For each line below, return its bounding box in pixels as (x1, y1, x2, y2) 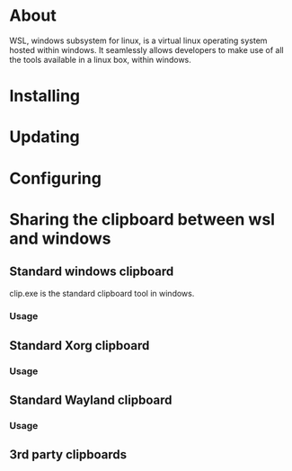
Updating (9, 127, 81, 147)
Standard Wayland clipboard (9, 393, 173, 408)
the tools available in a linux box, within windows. (9, 54, 191, 65)
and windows (9, 228, 111, 248)
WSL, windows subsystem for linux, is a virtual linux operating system (9, 35, 268, 46)
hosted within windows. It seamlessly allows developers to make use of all (9, 44, 285, 55)
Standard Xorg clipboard (9, 338, 150, 353)
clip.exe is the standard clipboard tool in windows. (9, 288, 195, 298)
